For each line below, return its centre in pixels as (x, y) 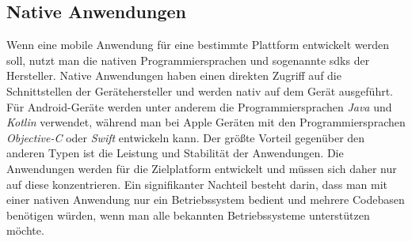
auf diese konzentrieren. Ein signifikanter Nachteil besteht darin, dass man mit (197, 184)
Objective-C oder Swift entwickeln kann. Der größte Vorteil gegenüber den (186, 137)
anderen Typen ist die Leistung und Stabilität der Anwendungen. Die (175, 153)
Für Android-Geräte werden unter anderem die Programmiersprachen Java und (199, 106)
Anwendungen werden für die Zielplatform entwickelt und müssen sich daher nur (202, 168)
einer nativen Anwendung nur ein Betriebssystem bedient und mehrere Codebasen (206, 200)
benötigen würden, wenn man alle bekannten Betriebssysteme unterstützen (188, 215)
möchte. (25, 230)
